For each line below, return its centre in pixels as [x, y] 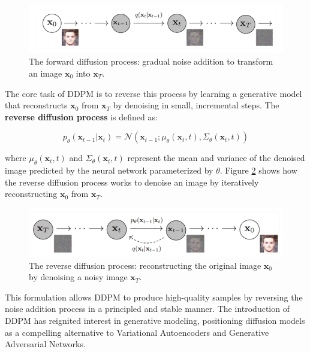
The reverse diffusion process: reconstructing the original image [145, 265]
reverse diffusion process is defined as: [81, 116]
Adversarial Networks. [45, 344]
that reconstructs [36, 105]
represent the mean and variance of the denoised [216, 158]
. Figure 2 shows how [258, 170]
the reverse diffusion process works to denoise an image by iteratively [132, 182]
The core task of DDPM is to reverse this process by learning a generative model [154, 93]
